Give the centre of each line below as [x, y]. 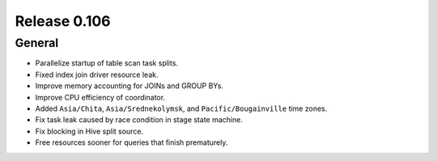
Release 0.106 [63, 21]
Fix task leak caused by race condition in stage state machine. [139, 120]
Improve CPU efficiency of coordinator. [100, 97]
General [37, 43]
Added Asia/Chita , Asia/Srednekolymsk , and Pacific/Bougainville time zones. [181, 108]
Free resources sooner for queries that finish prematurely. [132, 142]
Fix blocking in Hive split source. [89, 131]
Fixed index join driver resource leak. [97, 74]
